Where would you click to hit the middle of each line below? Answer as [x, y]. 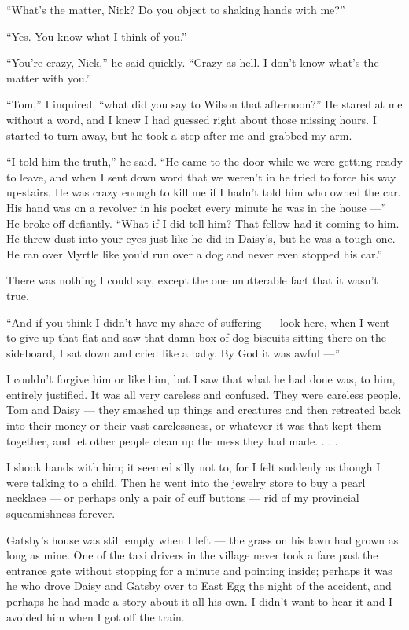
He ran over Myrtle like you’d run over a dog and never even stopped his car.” [194, 253]
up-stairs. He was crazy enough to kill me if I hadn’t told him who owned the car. [204, 192]
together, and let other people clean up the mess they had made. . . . [172, 440]
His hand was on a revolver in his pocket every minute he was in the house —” [197, 207]
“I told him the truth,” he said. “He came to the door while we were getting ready [204, 161]
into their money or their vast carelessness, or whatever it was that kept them [194, 425]
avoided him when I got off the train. [96, 616]
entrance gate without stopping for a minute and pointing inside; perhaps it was [199, 570]
